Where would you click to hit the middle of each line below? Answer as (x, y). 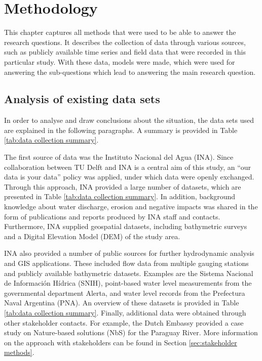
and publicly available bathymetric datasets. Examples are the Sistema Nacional (129, 273)
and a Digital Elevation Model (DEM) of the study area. (92, 236)
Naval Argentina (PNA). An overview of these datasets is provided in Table (122, 303)
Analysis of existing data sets (82, 99)
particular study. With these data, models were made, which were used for (120, 61)
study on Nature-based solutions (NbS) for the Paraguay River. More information (131, 332)
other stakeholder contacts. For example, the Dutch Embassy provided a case (124, 322)
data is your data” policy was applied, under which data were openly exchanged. (129, 177)
